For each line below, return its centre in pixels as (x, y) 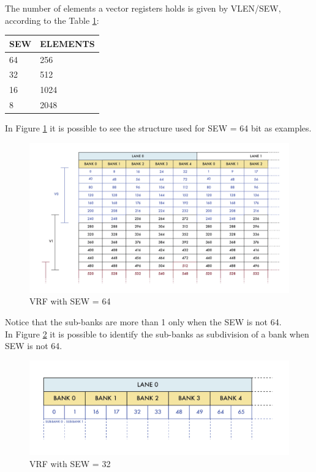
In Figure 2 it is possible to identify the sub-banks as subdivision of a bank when (157, 334)
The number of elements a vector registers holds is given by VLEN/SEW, (143, 8)
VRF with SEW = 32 (70, 463)
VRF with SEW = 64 (70, 301)
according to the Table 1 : (52, 20)
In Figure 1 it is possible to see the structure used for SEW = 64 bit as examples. (158, 128)
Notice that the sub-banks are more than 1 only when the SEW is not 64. (143, 322)
